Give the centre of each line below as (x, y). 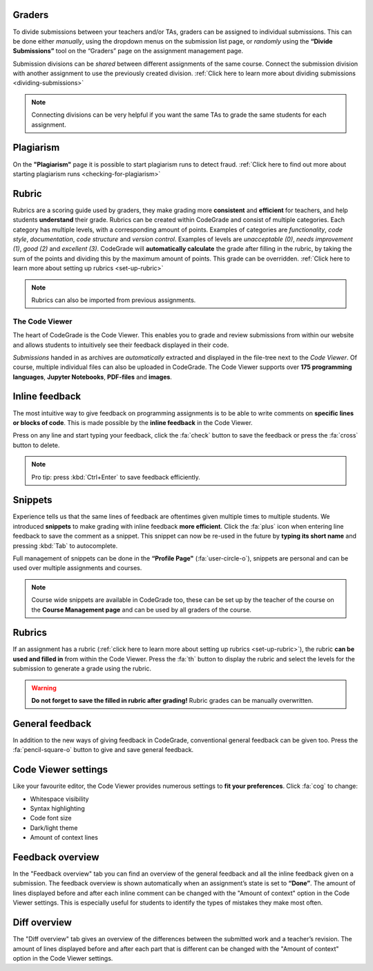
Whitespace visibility (59, 799)
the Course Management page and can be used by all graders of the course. (142, 610)
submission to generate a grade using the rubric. (82, 669)
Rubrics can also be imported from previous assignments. (114, 300)
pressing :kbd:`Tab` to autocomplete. (65, 545)
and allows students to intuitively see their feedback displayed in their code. (121, 345)
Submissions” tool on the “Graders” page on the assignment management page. (128, 51)
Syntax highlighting (58, 809)
